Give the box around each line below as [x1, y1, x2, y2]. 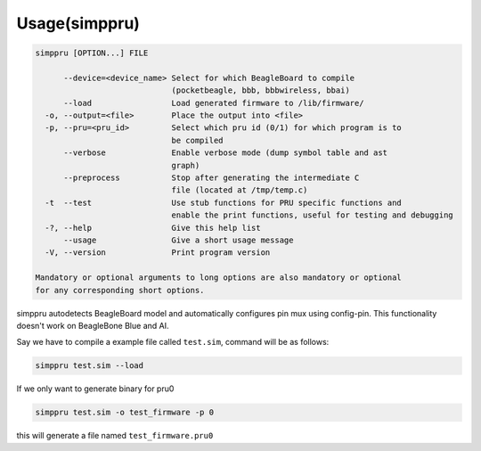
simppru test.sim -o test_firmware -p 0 [35, 407, 214, 418]
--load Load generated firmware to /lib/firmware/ [63, 98, 364, 108]
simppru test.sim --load [35, 361, 144, 371]
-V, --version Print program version [45, 248, 271, 258]
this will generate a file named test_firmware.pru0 [16, 430, 214, 441]
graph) [171, 160, 200, 170]
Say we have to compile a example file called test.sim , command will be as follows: [16, 337, 330, 348]
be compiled [171, 135, 224, 145]
